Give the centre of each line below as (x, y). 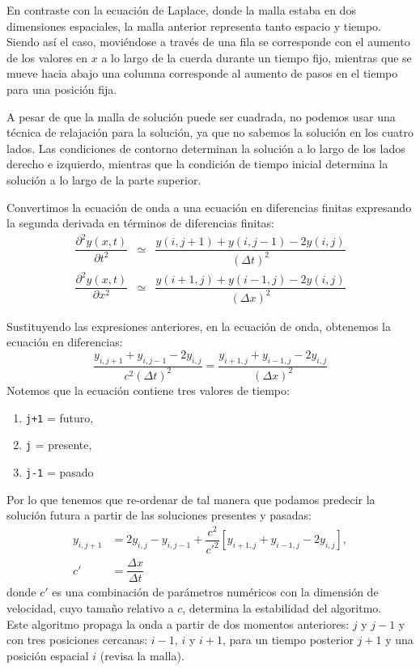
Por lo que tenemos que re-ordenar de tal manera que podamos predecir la (191, 499)
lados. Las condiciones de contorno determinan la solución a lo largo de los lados (206, 148)
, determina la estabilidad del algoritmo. (282, 607)
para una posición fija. (62, 89)
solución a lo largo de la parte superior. (104, 179)
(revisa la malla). (142, 655)
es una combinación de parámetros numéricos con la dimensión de (215, 592)
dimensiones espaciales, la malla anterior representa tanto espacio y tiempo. (194, 25)
